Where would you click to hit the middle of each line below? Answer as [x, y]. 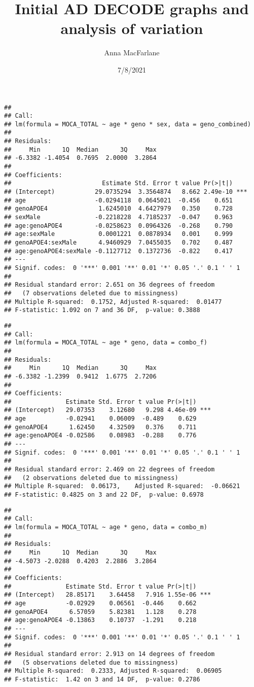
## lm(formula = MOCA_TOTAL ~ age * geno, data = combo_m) [106, 527]
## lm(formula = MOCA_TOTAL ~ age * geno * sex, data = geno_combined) [128, 124]
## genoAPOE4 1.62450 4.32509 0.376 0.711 [100, 427]
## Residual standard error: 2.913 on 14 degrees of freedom [110, 654]
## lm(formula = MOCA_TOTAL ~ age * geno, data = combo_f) [106, 343]
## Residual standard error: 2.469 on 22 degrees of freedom [110, 470]
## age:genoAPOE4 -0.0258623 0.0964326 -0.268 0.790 [119, 226]
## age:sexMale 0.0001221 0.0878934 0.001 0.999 [119, 234]
